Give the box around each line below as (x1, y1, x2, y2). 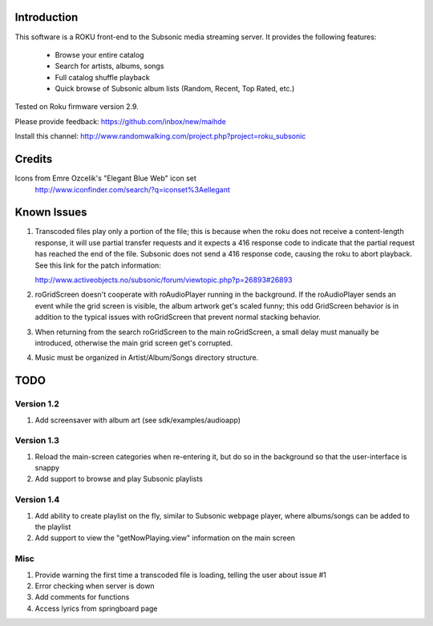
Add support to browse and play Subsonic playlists (34, 474, 204, 484)
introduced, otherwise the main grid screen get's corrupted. (34, 337, 233, 348)
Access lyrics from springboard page (34, 604, 158, 613)
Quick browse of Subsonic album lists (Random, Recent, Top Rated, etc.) (55, 84, 295, 94)
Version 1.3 (14, 435, 60, 446)
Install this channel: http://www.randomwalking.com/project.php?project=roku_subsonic (14, 131, 306, 141)
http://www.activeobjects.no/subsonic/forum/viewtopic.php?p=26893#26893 (34, 275, 293, 285)
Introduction (14, 10, 79, 24)
